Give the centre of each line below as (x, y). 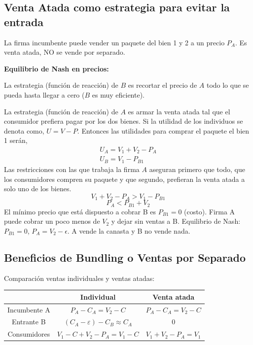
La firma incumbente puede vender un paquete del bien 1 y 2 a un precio (114, 42)
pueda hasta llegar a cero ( (44, 94)
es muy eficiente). (118, 94)
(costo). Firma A (210, 211)
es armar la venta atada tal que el (179, 111)
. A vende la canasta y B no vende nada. (129, 230)
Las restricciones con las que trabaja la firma (72, 169)
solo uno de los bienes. (38, 189)
